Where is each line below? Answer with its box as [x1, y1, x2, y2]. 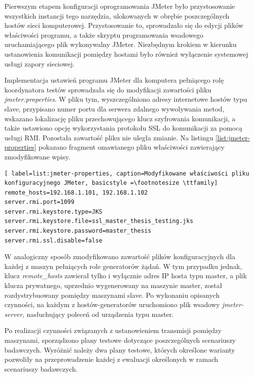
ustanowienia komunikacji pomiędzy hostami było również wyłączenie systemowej [4, 48, 248, 59]
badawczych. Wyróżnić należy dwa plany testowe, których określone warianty [4, 344, 235, 355]
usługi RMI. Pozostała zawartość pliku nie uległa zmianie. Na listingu [4, 132, 213, 142]
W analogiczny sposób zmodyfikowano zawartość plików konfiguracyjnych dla [4, 251, 235, 262]
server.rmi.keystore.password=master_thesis [4, 227, 151, 235]
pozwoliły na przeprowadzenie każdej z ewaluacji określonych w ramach [4, 354, 218, 364]
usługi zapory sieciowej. [4, 58, 75, 68]
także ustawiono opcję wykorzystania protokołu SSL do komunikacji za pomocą [4, 123, 242, 133]
